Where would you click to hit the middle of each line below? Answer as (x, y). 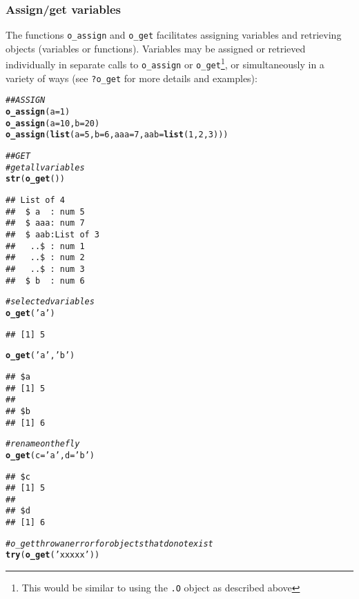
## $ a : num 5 (45, 212)
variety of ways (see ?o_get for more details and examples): (132, 78)
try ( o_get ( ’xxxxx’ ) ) (53, 555)
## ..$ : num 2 (45, 258)
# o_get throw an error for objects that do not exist (109, 543)
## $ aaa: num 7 (45, 223)
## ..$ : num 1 (45, 246)
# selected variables (50, 302)
